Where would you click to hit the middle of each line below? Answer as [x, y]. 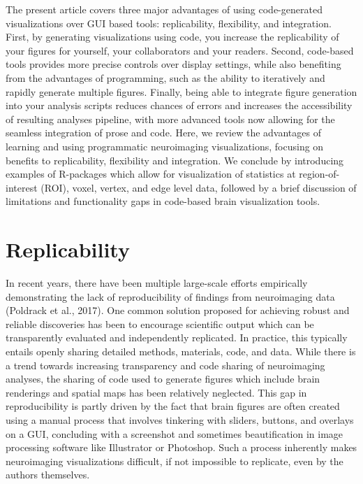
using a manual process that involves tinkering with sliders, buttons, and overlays [180, 419]
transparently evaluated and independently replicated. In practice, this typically [177, 337]
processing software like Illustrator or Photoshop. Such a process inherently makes [181, 447]
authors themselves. [48, 475]
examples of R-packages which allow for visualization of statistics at [151, 174]
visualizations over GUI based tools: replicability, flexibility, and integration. [169, 23]
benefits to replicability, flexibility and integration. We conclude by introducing [175, 160]
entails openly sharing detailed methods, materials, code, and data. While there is [181, 351]
